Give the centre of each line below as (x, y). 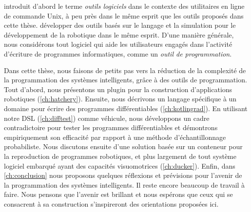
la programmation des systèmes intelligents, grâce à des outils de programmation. (125, 80)
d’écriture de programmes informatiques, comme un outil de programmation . (118, 53)
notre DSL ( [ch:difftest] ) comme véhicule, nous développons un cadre (107, 118)
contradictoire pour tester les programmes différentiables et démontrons (111, 127)
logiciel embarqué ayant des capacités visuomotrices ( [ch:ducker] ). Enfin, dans (120, 165)
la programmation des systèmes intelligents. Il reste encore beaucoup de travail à (125, 184)
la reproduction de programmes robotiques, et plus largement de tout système (120, 156)
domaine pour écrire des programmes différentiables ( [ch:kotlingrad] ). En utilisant (126, 108)
